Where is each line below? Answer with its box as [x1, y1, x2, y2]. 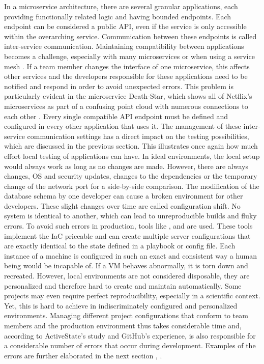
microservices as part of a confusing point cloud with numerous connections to [4, 100, 248, 111]
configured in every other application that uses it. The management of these [4, 121, 241, 131]
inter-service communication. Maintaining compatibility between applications [4, 41, 244, 51]
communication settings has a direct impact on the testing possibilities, [27, 130, 249, 141]
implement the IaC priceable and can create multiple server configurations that [4, 230, 251, 241]
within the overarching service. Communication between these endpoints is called [4, 31, 257, 41]
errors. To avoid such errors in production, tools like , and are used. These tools [4, 220, 253, 231]
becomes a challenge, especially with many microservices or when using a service [4, 50, 255, 61]
